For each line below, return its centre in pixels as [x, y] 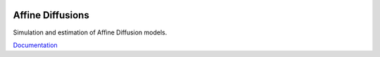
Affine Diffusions [51, 15]
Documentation [35, 45]
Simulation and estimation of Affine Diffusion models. [90, 32]
